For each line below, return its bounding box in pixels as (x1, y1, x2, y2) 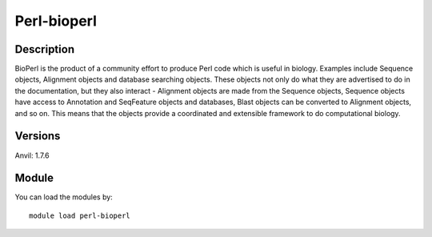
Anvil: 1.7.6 (14, 151, 50, 160)
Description (14, 42, 75, 56)
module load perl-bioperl (29, 211, 131, 220)
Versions (14, 129, 61, 143)
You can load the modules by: (14, 192, 114, 202)
